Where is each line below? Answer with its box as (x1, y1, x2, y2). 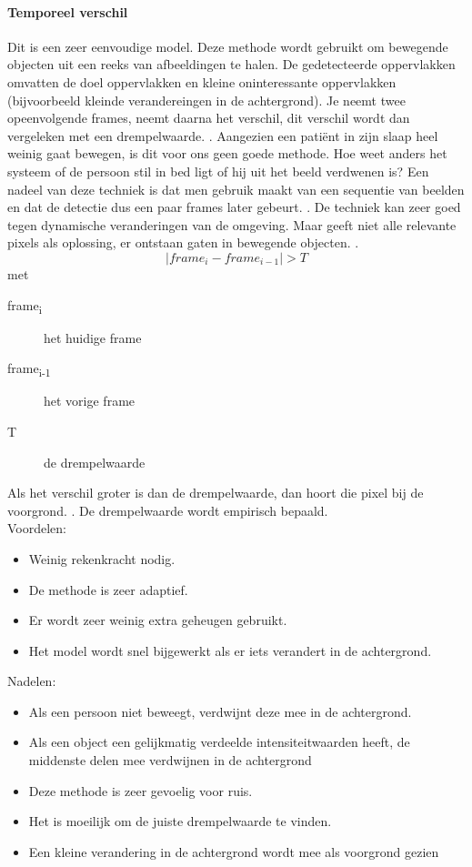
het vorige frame (44, 391, 136, 410)
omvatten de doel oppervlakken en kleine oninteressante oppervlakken (7, 72, 397, 91)
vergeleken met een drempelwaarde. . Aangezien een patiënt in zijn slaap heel (7, 126, 438, 145)
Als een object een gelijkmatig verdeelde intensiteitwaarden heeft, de (28, 732, 410, 751)
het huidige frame (44, 328, 142, 347)
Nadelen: (7, 671, 56, 691)
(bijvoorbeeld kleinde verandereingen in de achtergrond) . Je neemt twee (7, 90, 406, 109)
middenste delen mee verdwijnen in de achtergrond (28, 751, 312, 770)
